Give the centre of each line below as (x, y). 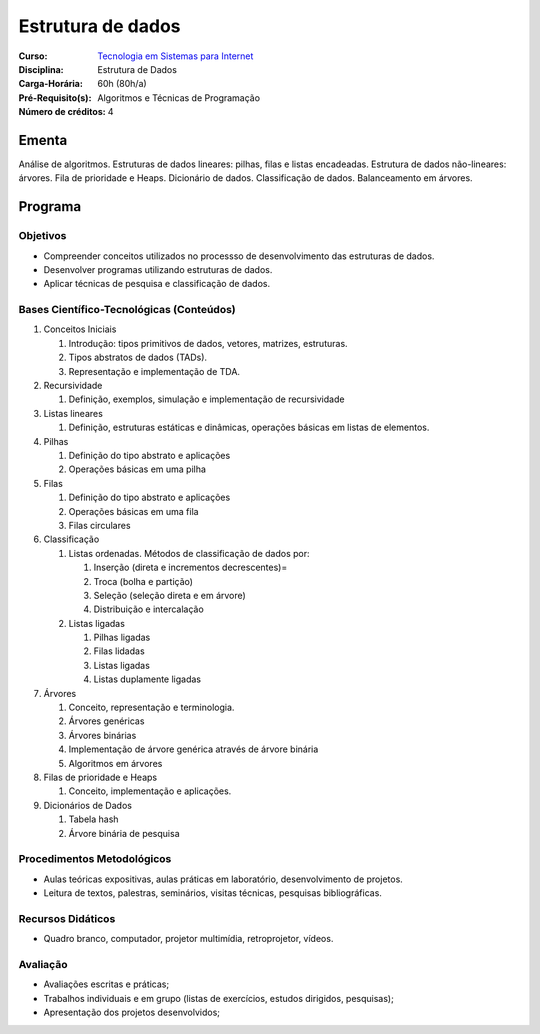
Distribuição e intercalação (148, 609)
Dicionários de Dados (87, 805)
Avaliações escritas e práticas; (106, 984)
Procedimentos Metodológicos (95, 859)
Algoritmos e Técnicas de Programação (178, 97)
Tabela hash (93, 819)
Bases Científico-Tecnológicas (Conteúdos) (127, 310)
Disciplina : (41, 69)
